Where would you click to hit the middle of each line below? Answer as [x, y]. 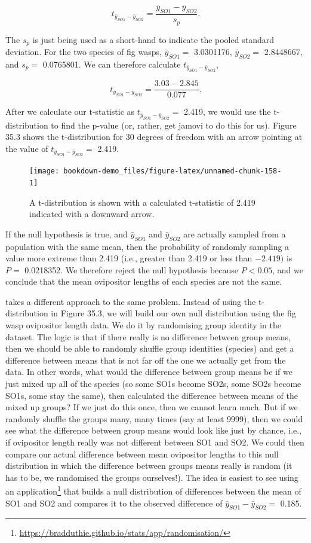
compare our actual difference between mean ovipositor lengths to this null [142, 454]
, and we [288, 269]
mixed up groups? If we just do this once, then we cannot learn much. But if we [152, 407]
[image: [44, 171]
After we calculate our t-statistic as [70, 112]
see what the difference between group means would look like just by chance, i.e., [154, 430]
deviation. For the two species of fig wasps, [84, 51]
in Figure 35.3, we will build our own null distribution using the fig [173, 313]
